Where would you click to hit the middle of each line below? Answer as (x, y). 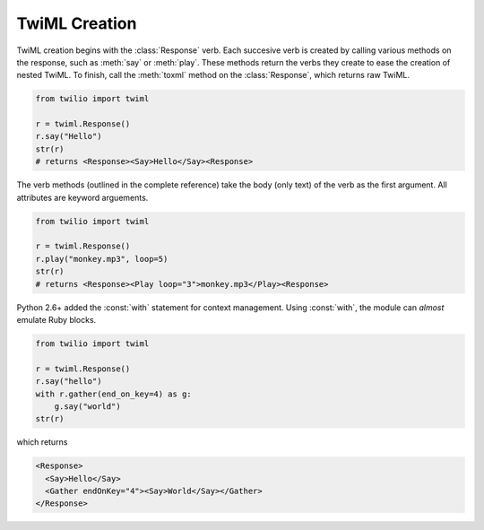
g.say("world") (87, 406)
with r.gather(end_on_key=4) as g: (113, 394)
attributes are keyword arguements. (82, 197)
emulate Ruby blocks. (56, 319)
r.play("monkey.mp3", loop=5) (102, 259)
